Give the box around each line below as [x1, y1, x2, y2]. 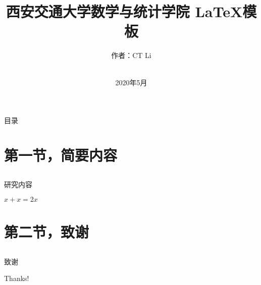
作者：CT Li [111, 50, 151, 61]
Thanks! [4, 273, 29, 283]
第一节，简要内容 [4, 144, 118, 165]
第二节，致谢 [4, 221, 89, 242]
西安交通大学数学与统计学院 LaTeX [6, 1, 243, 22]
